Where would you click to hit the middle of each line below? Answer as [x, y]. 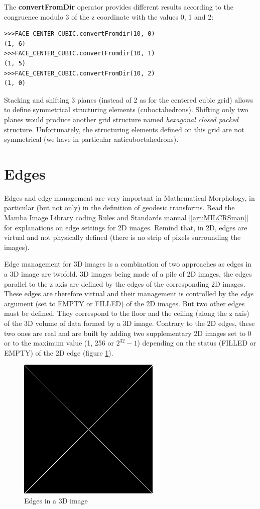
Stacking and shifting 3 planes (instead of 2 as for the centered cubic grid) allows [129, 99]
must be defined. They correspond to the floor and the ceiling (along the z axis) [127, 313]
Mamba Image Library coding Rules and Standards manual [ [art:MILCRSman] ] [126, 218]
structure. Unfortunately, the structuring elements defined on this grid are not [124, 129]
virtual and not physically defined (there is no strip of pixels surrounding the [122, 237]
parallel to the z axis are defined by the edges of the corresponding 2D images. [125, 283]
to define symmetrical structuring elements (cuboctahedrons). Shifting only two [126, 109]
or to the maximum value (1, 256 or [59, 343]
